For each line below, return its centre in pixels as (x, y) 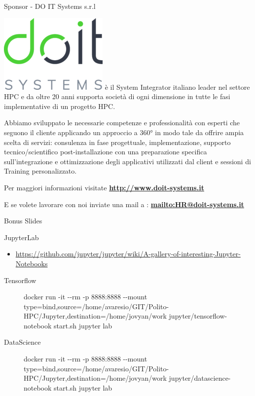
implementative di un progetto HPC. (60, 106)
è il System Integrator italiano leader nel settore (177, 87)
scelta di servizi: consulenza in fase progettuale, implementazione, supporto (117, 142)
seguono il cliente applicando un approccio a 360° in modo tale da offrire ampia (124, 132)
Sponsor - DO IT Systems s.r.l (50, 6)
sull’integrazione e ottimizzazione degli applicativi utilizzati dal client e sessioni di (127, 161)
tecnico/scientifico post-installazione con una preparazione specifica (106, 152)
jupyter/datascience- (200, 378)
